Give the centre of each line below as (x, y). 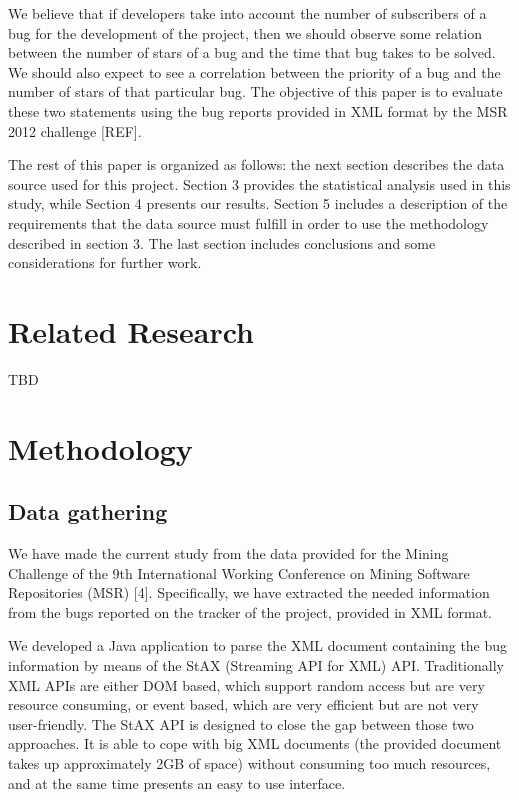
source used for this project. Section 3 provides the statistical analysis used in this (259, 183)
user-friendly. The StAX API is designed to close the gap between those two (241, 723)
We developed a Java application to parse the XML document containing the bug (258, 645)
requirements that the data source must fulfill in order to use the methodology (248, 222)
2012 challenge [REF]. (75, 130)
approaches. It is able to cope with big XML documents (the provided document (255, 743)
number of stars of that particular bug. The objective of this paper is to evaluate (255, 91)
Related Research (131, 330)
